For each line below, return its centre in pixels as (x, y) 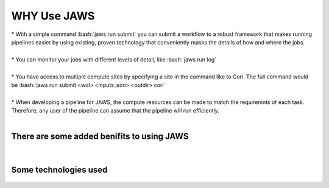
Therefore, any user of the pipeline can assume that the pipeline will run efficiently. (115, 111)
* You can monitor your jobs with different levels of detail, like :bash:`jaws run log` (114, 59)
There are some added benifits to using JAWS (100, 137)
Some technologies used (59, 169)
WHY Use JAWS (53, 16)
